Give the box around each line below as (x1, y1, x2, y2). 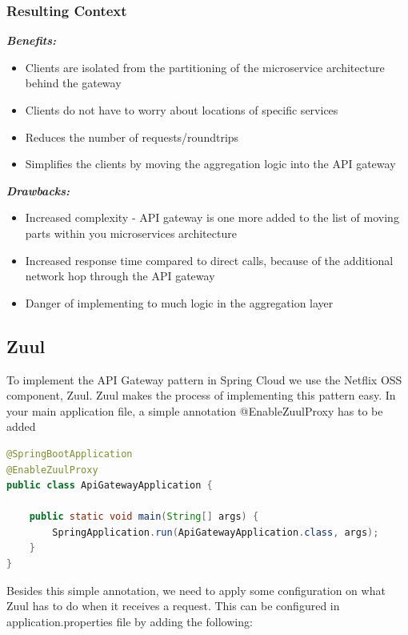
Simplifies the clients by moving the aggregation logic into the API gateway (25, 155, 396, 172)
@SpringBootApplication (6, 448, 133, 460)
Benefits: (6, 32, 57, 49)
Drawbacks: (6, 182, 70, 199)
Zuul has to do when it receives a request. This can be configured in (6, 597, 340, 614)
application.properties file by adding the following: (6, 613, 253, 629)
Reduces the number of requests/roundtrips (25, 128, 239, 145)
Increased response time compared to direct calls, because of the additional (25, 251, 394, 268)
